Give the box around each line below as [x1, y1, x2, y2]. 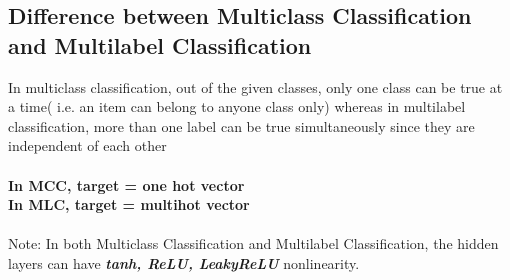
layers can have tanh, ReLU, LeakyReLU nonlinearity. [8, 252, 360, 273]
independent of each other [8, 135, 167, 156]
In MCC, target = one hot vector [8, 174, 245, 195]
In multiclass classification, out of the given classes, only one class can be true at [8, 76, 503, 97]
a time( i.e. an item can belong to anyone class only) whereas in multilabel [8, 96, 466, 117]
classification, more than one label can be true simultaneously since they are [8, 115, 475, 136]
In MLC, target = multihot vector [8, 194, 250, 215]
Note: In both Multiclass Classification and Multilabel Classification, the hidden [8, 233, 499, 254]
